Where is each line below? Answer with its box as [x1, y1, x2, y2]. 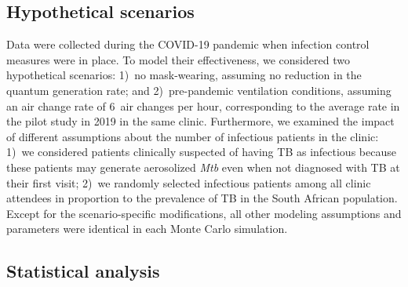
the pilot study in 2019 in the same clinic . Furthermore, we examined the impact [6, 113, 395, 129]
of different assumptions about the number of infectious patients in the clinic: [6, 128, 379, 144]
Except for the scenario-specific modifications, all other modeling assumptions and [6, 205, 402, 221]
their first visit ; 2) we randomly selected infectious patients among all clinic [6, 174, 371, 191]
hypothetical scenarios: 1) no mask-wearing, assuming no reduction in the [6, 67, 362, 83]
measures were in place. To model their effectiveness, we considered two [6, 51, 350, 67]
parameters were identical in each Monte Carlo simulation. [6, 220, 288, 237]
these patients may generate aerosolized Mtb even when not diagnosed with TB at [6, 158, 400, 175]
